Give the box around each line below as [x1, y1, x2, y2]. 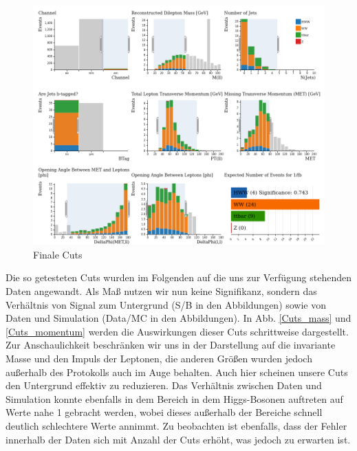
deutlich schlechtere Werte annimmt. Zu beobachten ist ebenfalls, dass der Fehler [6, 418, 347, 432]
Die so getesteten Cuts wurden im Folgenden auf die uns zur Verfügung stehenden [6, 270, 351, 285]
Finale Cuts [33, 247, 83, 261]
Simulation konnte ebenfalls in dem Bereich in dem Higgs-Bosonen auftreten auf [6, 391, 343, 406]
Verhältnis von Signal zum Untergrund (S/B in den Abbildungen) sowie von [6, 297, 327, 311]
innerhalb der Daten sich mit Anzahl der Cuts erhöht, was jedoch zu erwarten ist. [6, 432, 351, 446]
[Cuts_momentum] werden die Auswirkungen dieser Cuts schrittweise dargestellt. [6, 324, 349, 338]
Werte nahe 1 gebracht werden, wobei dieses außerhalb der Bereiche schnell [6, 405, 323, 419]
